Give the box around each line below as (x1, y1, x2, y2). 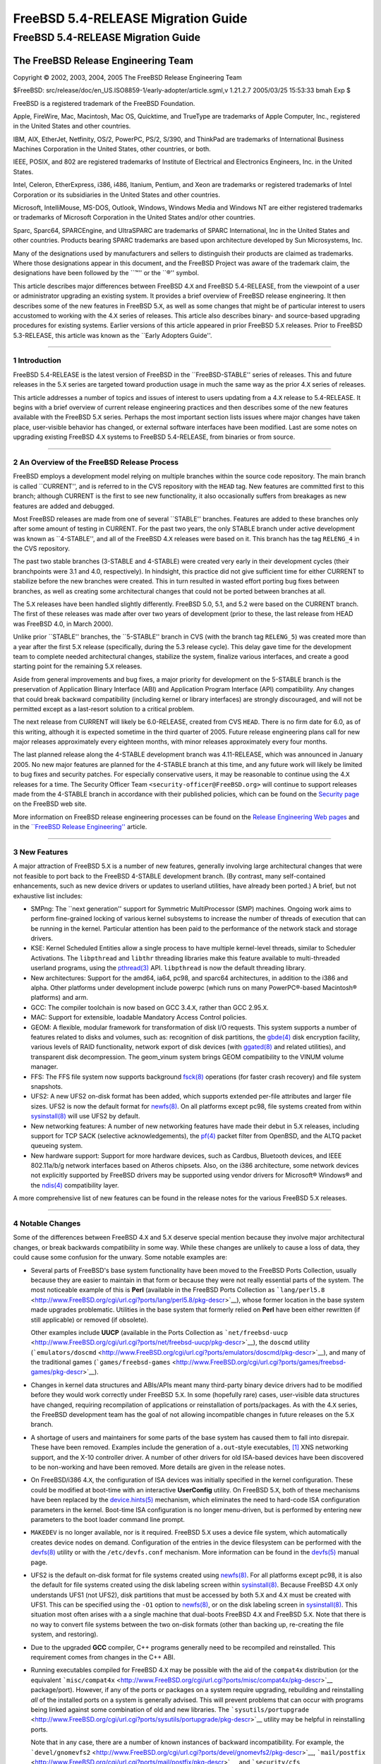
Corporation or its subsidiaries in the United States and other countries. (13, 191, 221, 199)
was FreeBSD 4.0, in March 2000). (13, 620, 114, 628)
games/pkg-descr (30, 1367, 83, 1376)
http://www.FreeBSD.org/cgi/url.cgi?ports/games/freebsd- (176, 1358, 346, 1367)
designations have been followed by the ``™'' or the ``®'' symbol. (13, 269, 200, 277)
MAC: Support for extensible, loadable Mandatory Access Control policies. (30, 1013, 247, 1022)
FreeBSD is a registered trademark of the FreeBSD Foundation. (13, 99, 195, 107)
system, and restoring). (30, 1630, 99, 1638)
